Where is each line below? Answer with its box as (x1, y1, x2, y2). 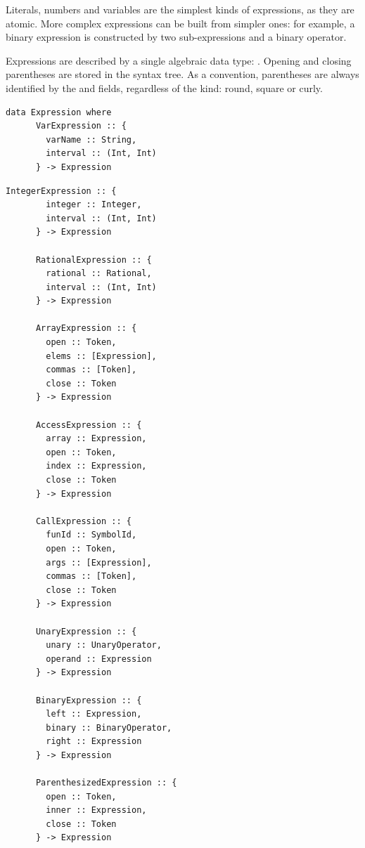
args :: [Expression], (46, 557, 152, 568)
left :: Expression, (46, 709, 142, 719)
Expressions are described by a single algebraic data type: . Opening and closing (6, 53, 352, 67)
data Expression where (6, 107, 112, 117)
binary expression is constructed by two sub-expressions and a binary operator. (6, 30, 347, 44)
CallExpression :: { (35, 516, 132, 526)
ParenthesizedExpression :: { (35, 778, 177, 788)
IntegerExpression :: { (6, 185, 117, 196)
